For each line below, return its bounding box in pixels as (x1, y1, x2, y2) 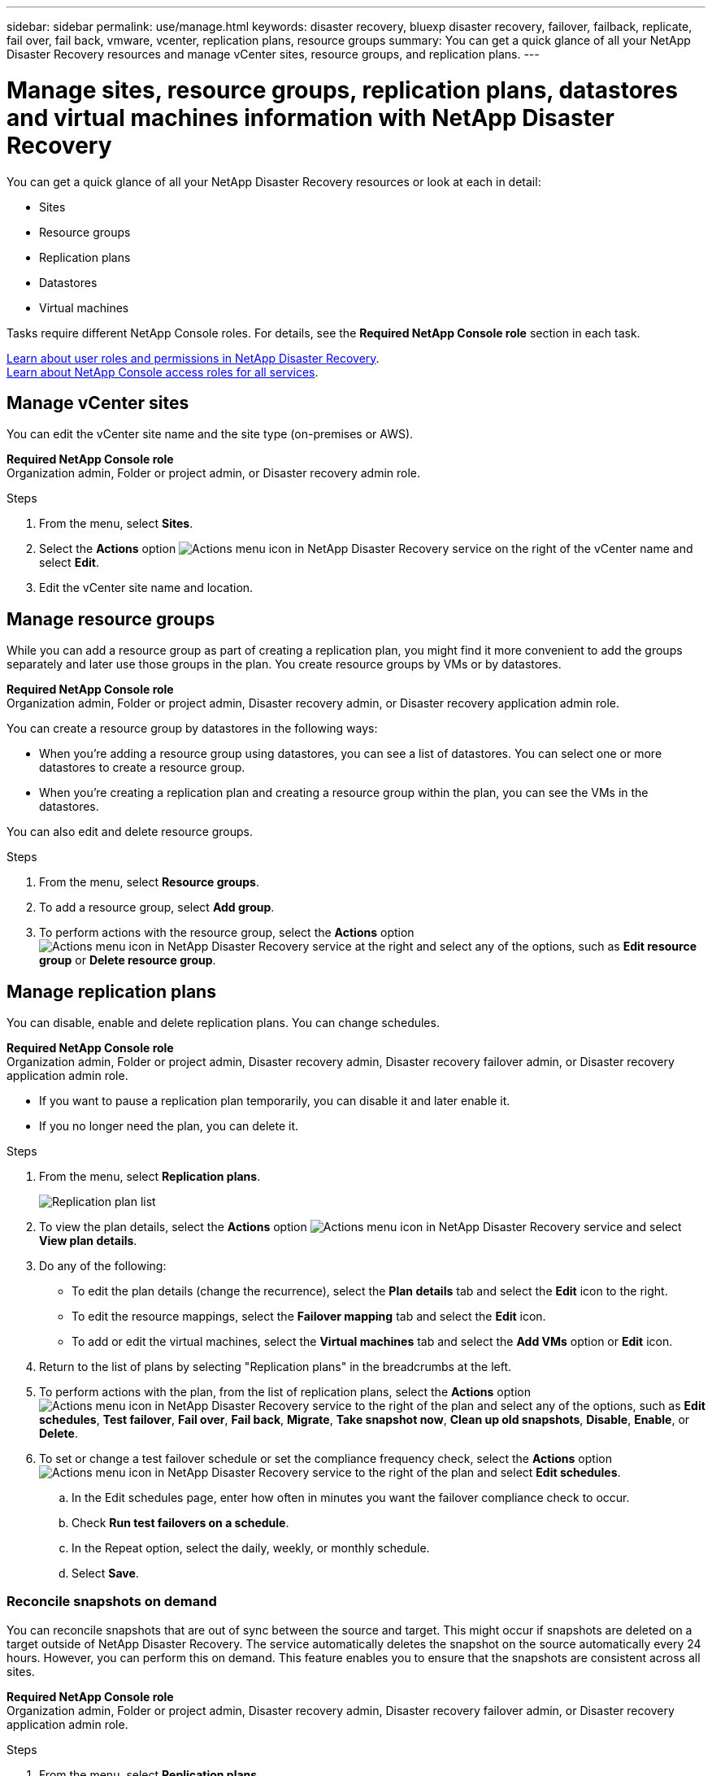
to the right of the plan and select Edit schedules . (354, 1465, 621, 1480)
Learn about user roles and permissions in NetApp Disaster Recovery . (7, 350, 380, 365)
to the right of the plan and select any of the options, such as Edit (354, 1399, 705, 1413)
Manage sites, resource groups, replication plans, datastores (7, 76, 678, 104)
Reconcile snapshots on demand (7, 1593, 217, 1610)
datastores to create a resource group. (39, 760, 245, 775)
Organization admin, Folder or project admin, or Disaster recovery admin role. (7, 466, 421, 481)
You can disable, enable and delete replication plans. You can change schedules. (7, 1016, 440, 1030)
